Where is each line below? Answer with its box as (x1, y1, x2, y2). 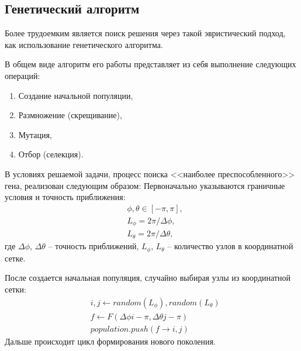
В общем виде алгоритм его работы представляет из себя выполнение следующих (5, 58, 296, 70)
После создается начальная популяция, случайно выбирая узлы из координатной (5, 271, 290, 284)
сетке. (5, 252, 26, 264)
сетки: (5, 283, 26, 295)
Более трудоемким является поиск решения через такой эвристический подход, (5, 27, 286, 39)
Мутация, (18, 128, 52, 140)
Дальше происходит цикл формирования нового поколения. (5, 335, 216, 347)
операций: (5, 69, 40, 81)
